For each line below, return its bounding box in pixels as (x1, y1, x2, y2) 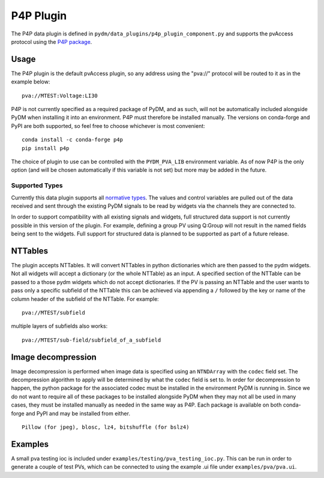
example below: (11, 78, 50, 85)
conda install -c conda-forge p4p (22, 136, 123, 144)
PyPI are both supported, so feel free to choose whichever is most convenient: (11, 122, 205, 129)
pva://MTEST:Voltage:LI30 (22, 92, 98, 99)
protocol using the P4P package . (11, 38, 92, 45)
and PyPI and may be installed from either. (25, 410, 130, 417)
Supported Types (11, 181, 63, 190)
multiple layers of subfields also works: (11, 322, 108, 330)
